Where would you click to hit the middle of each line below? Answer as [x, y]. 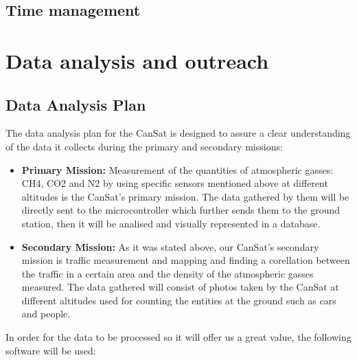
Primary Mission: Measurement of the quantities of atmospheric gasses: [177, 169]
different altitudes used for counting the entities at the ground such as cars [179, 300]
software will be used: [51, 350]
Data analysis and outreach [137, 60]
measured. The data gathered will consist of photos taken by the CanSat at [180, 287]
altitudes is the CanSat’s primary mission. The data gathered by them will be [185, 196]
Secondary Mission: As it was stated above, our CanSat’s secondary [170, 246]
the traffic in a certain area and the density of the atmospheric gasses [168, 273]
